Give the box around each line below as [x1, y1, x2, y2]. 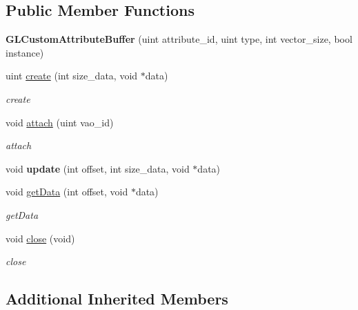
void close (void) [6, 231, 75, 245]
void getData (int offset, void [6, 184, 128, 199]
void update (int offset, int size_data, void [6, 161, 190, 175]
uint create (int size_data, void [6, 68, 138, 83]
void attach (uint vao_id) [6, 115, 114, 129]
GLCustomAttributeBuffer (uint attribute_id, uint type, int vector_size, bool [6, 32, 352, 46]
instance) [6, 45, 44, 59]
